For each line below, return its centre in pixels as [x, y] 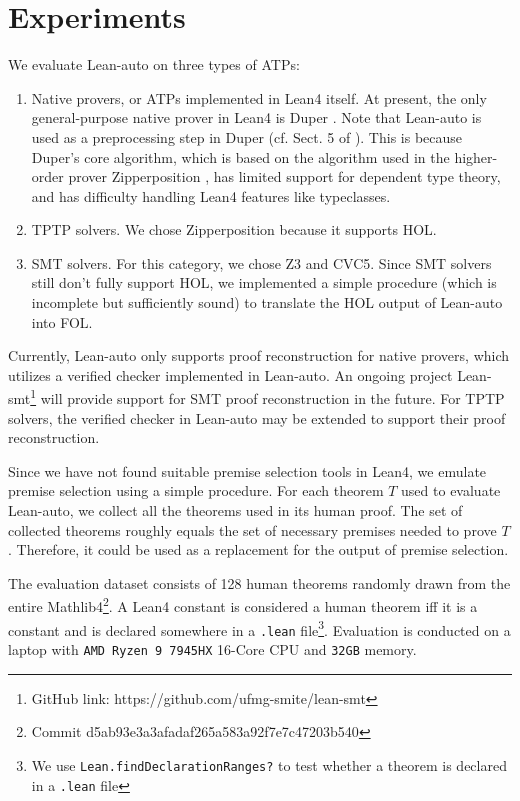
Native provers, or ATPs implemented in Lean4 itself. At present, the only [259, 97]
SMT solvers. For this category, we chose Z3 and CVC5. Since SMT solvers [261, 262]
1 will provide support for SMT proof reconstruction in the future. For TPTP [267, 397]
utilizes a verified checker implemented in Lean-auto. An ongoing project [230, 374]
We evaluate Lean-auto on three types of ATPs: [154, 64]
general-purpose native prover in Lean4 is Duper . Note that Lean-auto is [256, 117]
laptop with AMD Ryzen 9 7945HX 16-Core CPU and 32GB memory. [212, 649]
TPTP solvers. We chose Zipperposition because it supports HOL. [234, 229]
